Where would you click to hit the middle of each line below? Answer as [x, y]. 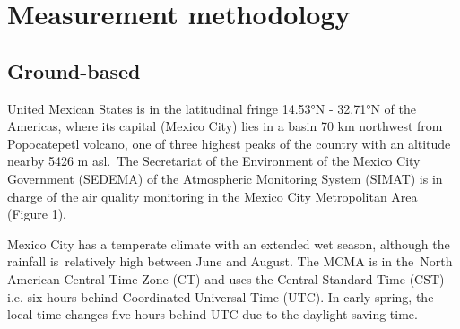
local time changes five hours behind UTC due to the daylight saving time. [213, 314]
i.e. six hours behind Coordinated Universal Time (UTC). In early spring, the [221, 296]
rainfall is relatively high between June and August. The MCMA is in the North [230, 261]
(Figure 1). [37, 214]
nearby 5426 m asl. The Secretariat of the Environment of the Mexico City [214, 161]
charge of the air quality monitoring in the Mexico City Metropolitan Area [213, 196]
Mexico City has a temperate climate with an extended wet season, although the [229, 243]
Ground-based [74, 70]
